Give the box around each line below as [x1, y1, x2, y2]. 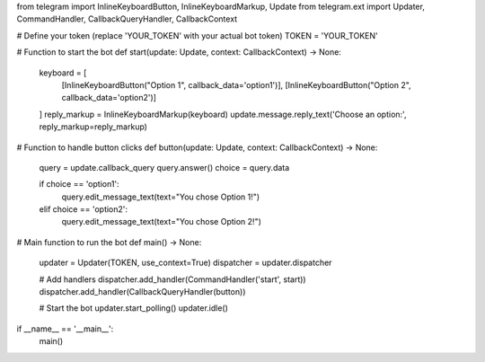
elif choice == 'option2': [39, 204, 128, 215]
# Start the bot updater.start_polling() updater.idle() [39, 303, 229, 313]
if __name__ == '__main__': [16, 323, 114, 334]
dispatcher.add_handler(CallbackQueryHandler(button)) [39, 287, 246, 297]
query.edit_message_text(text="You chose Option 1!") [61, 191, 260, 202]
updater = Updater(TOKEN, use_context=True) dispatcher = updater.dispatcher [39, 257, 332, 269]
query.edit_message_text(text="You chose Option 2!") [61, 216, 262, 227]
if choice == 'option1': [39, 179, 120, 190]
